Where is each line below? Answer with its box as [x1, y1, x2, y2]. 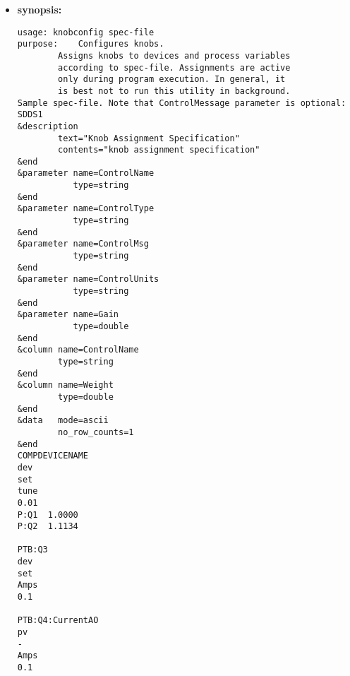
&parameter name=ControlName [17, 168, 155, 179]
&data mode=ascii [17, 415, 109, 426]
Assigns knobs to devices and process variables [58, 50, 291, 61]
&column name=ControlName [17, 345, 139, 355]
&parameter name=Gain [17, 309, 119, 320]
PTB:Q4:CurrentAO [17, 615, 99, 626]
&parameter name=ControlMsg [17, 239, 149, 249]
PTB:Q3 [17, 545, 48, 555]
